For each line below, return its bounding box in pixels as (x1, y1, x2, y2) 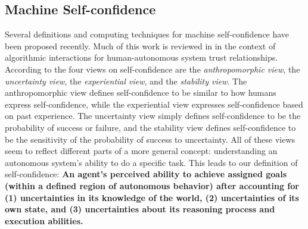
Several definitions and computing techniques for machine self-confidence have (5, 28, 290, 40)
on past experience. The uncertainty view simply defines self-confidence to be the (5, 109, 301, 122)
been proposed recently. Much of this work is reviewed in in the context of (5, 39, 276, 52)
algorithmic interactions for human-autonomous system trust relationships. (5, 51, 278, 64)
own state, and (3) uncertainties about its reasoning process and (5, 203, 275, 215)
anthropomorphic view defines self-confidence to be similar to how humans (5, 86, 276, 99)
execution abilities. (5, 214, 83, 227)
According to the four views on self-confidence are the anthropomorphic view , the (5, 62, 300, 75)
